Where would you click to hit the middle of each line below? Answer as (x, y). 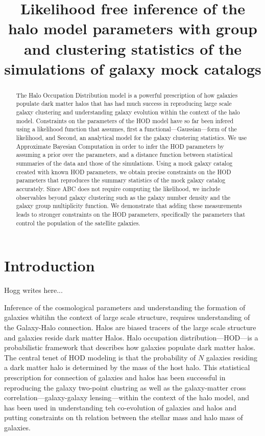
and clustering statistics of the (133, 48)
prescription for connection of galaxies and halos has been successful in (115, 377)
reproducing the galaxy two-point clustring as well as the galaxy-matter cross (125, 387)
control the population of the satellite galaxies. (78, 223)
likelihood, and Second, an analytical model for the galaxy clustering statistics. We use (131, 138)
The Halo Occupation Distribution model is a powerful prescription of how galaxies (127, 95)
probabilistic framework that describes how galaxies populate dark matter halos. (130, 347)
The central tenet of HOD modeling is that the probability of (100, 357)
